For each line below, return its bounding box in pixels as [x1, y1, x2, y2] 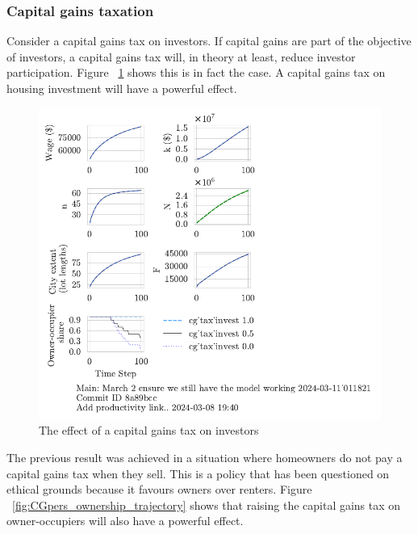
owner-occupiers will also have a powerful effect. [6, 512, 244, 529]
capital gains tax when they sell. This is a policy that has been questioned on [6, 465, 390, 481]
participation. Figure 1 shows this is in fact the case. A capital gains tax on [6, 64, 386, 81]
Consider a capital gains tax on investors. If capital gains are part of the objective [6, 32, 412, 49]
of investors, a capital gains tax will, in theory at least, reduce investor [6, 48, 356, 65]
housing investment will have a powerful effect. [6, 80, 237, 96]
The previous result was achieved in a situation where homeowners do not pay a [6, 449, 403, 466]
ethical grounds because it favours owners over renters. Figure [6, 481, 312, 498]
